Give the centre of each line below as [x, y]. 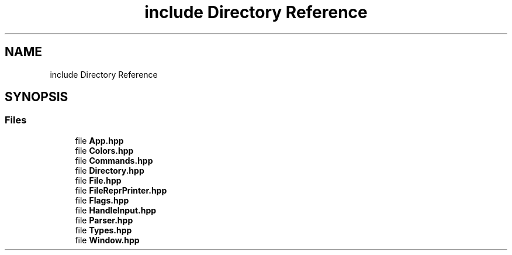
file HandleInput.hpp [116, 210]
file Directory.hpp [110, 170]
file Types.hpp [103, 230]
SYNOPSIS [37, 97]
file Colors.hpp [104, 150]
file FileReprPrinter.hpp [121, 190]
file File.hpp [98, 180]
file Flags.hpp [102, 200]
